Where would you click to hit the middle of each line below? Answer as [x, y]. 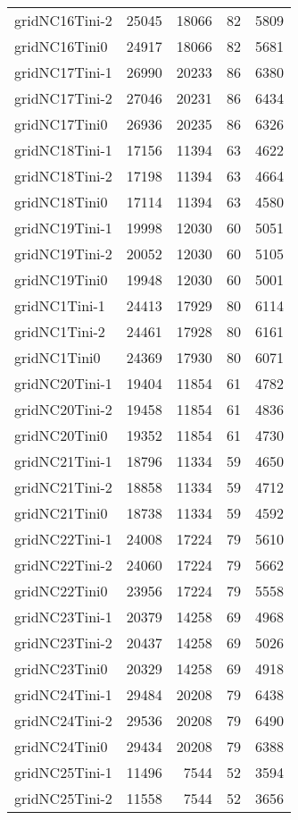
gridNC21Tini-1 [63, 461]
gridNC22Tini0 [61, 591]
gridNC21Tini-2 [63, 487]
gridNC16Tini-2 [63, 20]
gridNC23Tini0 [61, 668]
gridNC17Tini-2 [63, 98]
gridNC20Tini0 [61, 435]
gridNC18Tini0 [61, 202]
